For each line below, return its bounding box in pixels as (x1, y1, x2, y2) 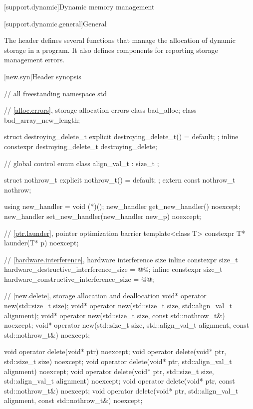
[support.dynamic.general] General (4, 18, 107, 28)
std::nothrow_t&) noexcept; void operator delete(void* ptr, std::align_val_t (4, 385, 239, 396)
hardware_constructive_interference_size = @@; (4, 273, 154, 284)
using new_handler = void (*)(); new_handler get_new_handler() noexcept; (4, 201, 241, 211)
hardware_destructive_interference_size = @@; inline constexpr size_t (4, 264, 223, 274)
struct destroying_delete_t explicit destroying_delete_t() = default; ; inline (4, 131, 239, 142)
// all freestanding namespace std (4, 88, 107, 98)
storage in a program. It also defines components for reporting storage (4, 44, 218, 55)
